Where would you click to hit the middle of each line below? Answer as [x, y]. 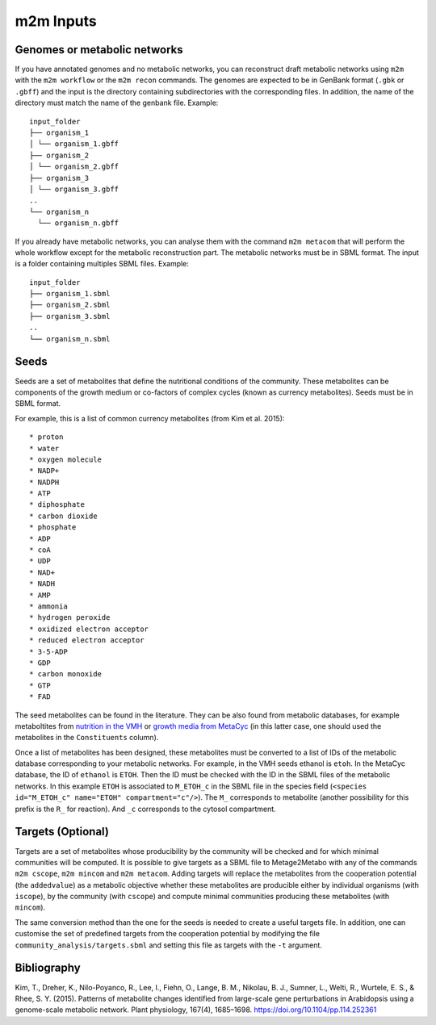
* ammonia [48, 606]
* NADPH [44, 482]
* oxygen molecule [66, 459]
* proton [46, 437]
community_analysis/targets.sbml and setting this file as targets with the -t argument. [169, 945]
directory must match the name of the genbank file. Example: [117, 103]
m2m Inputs [56, 21]
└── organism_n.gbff [78, 223]
